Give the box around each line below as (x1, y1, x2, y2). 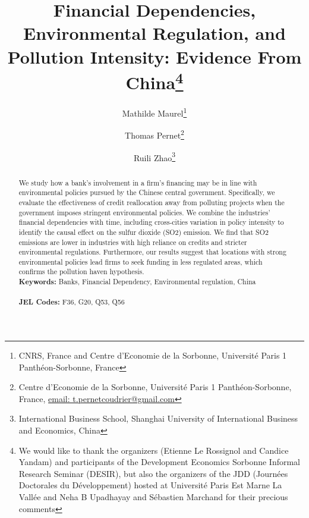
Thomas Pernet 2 (125, 127, 184, 141)
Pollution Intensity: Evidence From (7, 44, 302, 68)
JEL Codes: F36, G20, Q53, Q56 (18, 297, 125, 307)
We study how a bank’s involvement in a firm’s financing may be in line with (18, 177, 257, 187)
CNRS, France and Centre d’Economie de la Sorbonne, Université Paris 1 (18, 349, 287, 362)
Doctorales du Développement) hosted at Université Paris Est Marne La (18, 479, 282, 491)
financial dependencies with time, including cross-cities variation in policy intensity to (18, 217, 284, 227)
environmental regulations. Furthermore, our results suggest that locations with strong (18, 247, 286, 257)
